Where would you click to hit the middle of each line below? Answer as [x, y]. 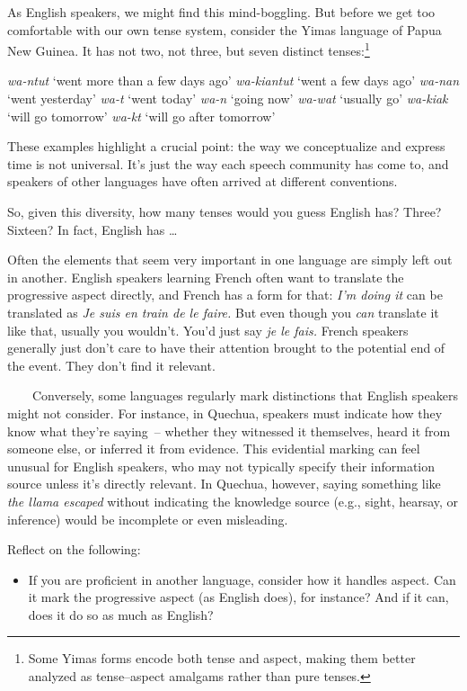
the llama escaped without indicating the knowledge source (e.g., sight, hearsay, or [233, 501]
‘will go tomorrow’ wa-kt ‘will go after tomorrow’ [141, 116]
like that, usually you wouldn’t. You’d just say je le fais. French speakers [208, 330]
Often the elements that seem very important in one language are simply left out [230, 260]
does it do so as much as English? [121, 614]
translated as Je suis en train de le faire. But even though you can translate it [223, 312]
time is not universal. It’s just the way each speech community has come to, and [228, 163]
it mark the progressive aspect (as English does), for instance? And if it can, [238, 597]
